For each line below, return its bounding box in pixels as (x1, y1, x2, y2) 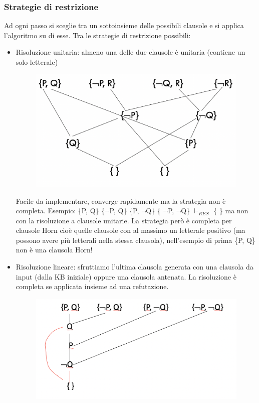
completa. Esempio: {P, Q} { (16, 205, 105, 216)
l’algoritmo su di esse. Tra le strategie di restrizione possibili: (4, 30, 191, 40)
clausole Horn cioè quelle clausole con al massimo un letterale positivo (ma (16, 225, 245, 235)
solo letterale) (16, 57, 58, 67)
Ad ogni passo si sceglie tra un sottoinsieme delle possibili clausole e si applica (4, 20, 244, 31)
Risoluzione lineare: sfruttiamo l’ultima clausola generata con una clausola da (16, 261, 253, 272)
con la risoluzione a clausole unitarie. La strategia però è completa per (16, 215, 232, 225)
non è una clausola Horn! (16, 244, 93, 255)
